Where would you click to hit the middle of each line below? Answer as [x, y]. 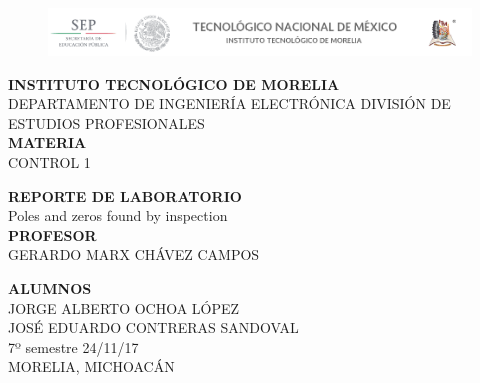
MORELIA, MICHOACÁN [91, 366]
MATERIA [47, 142]
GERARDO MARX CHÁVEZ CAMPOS [134, 254]
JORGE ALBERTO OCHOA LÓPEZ [124, 307]
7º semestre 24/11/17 [73, 346]
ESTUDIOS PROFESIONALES [106, 122]
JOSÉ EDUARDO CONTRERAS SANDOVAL [153, 327]
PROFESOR [52, 234]
